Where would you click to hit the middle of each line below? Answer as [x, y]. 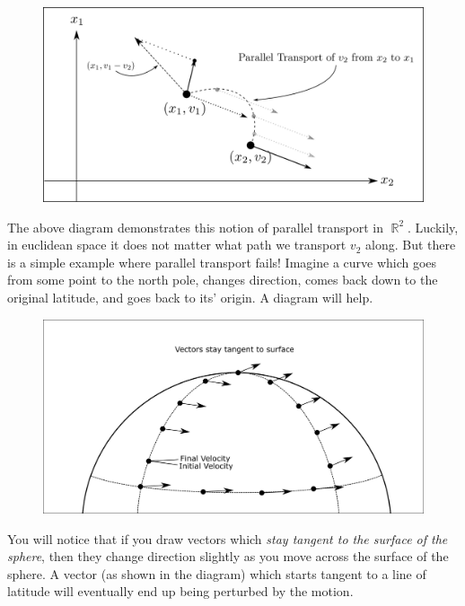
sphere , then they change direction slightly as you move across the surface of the [228, 556]
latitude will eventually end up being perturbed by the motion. [180, 591]
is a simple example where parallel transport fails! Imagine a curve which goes [222, 262]
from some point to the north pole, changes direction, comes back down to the [223, 280]
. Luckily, [433, 227]
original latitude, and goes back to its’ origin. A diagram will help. [190, 297]
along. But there [410, 245]
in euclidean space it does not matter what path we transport [177, 245]
